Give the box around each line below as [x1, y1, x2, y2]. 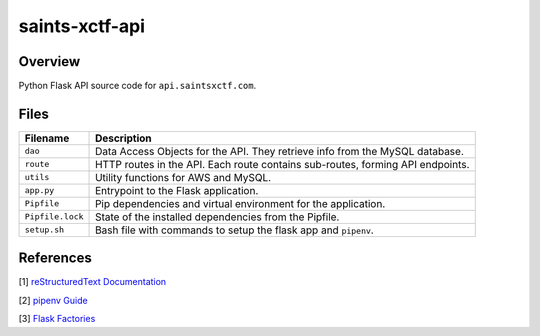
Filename [24, 131, 70, 145]
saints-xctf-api [18, 15, 145, 37]
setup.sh [24, 225, 65, 235]
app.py [24, 185, 55, 196]
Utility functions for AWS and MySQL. [95, 170, 272, 184]
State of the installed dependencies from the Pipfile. [95, 210, 340, 224]
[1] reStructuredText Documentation [18, 276, 167, 288]
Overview [18, 53, 81, 70]
